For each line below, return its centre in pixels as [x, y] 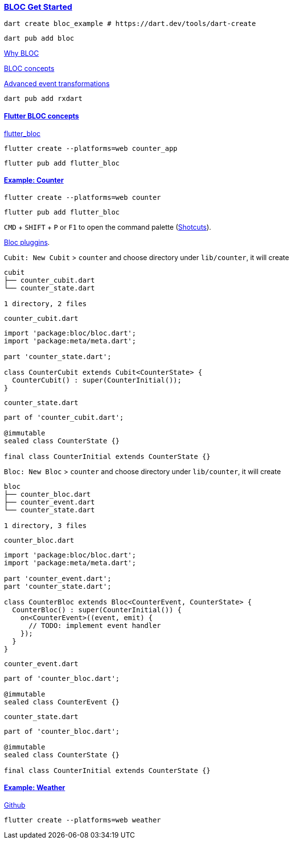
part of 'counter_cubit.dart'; [64, 417]
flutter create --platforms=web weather [83, 820]
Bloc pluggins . [27, 242]
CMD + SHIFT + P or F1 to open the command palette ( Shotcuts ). [108, 227]
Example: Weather [35, 788]
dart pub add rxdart [43, 99]
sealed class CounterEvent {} [62, 702]
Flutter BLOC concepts [42, 116]
